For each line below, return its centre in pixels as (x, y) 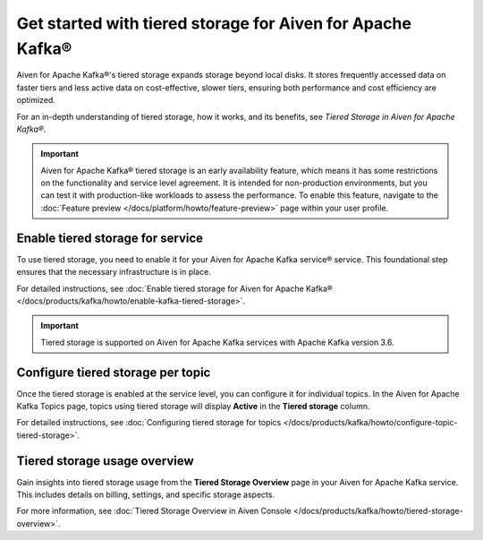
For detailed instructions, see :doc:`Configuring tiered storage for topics (149, 423)
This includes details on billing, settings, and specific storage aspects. (146, 495)
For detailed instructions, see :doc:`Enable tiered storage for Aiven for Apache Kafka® (174, 288)
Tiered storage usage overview (105, 461)
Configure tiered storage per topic (114, 372)
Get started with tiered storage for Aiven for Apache (214, 23)
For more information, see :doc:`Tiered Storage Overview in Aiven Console (154, 511)
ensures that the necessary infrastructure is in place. (114, 272)
